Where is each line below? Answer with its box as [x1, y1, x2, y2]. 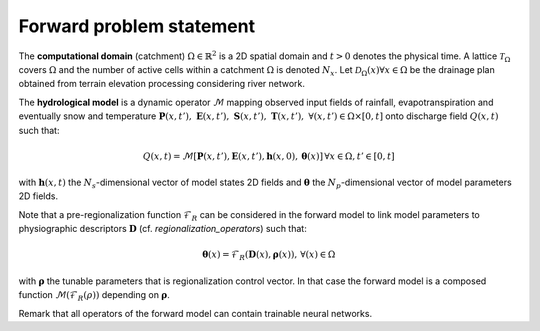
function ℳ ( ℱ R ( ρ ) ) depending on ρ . [18, 289, 170, 304]
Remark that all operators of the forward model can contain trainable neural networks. [18, 307, 373, 319]
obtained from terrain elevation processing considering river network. [18, 78, 305, 90]
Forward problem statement [18, 15, 255, 37]
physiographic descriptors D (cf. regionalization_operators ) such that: [18, 223, 307, 235]
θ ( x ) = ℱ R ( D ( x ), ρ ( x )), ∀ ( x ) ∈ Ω [201, 249, 336, 263]
